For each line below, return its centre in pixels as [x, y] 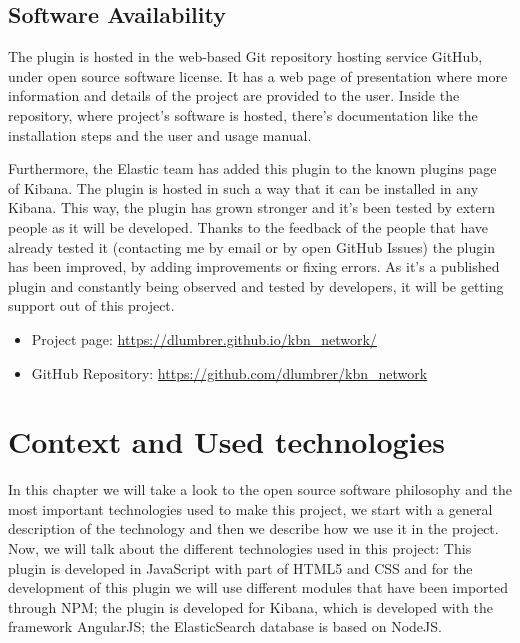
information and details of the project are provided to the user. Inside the [234, 95]
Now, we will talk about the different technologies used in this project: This [240, 548]
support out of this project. [91, 305]
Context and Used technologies [226, 441]
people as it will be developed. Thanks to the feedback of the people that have [248, 226]
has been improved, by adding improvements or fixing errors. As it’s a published [254, 266]
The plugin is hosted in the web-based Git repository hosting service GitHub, [245, 56]
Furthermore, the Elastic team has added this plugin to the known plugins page [252, 168]
